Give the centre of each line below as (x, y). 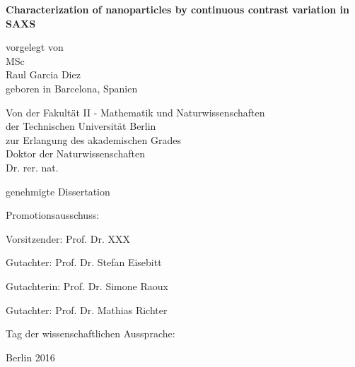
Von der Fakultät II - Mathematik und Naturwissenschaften (135, 112)
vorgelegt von (35, 47)
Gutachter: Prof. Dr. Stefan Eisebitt (84, 262)
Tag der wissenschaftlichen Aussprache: (91, 333)
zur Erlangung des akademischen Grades (93, 139)
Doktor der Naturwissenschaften (75, 154)
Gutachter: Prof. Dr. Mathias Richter (87, 309)
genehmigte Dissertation (58, 191)
